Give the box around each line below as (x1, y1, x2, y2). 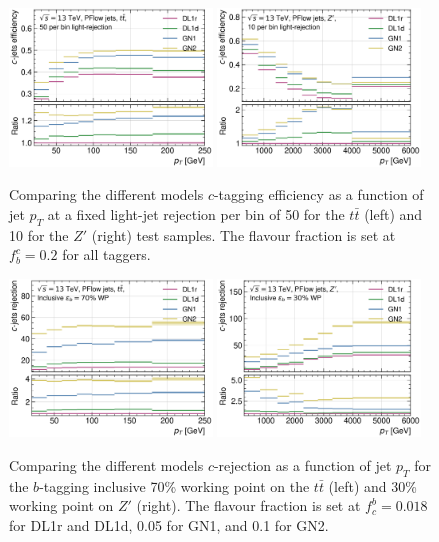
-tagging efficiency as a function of (213, 184, 424, 205)
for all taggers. (62, 244, 151, 265)
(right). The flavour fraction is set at (136, 495, 361, 516)
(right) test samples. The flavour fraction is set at (91, 224, 396, 245)
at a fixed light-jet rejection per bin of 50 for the (47, 203, 345, 224)
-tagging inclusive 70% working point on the (39, 475, 310, 496)
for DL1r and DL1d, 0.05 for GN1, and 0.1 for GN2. (9, 514, 329, 535)
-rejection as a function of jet (213, 454, 392, 475)
